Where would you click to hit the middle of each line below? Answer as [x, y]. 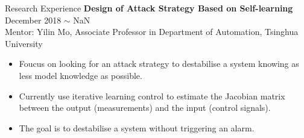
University [24, 43]
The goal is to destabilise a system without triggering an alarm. [137, 127]
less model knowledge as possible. [81, 75]
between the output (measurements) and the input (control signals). [145, 108]
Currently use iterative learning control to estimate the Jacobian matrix [152, 96]
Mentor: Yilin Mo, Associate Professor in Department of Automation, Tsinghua [152, 32]
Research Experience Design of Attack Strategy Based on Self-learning [149, 8]
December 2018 [33, 20]
